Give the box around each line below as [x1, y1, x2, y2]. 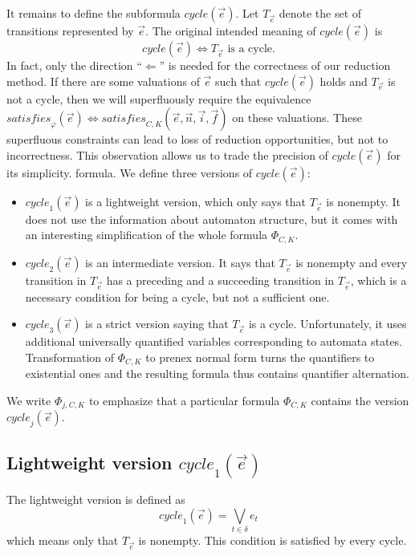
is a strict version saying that [85, 315, 229, 332]
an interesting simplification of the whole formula [25, 226, 268, 243]
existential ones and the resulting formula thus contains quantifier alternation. [25, 365, 409, 382]
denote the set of [279, 5, 362, 21]
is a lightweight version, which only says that [85, 193, 307, 209]
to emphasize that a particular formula [88, 392, 280, 408]
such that [215, 72, 262, 89]
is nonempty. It [326, 193, 401, 209]
